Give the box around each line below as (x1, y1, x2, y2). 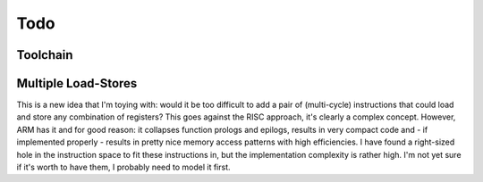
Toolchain (16, 47, 73, 62)
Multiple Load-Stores (16, 76, 138, 91)
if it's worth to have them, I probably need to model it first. (16, 161, 232, 173)
